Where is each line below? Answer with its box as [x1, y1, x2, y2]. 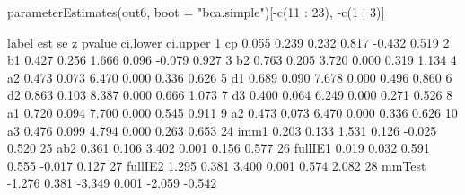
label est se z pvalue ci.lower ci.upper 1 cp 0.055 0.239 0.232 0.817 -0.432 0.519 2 [7, 32, 450, 51]
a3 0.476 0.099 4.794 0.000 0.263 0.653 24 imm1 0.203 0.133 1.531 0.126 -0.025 [7, 120, 437, 139]
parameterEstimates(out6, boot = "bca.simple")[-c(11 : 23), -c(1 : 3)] [7, 3, 385, 21]
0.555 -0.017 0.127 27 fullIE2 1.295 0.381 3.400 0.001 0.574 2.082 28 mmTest [7, 155, 426, 174]
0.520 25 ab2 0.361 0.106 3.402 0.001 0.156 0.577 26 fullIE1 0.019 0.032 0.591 [7, 138, 430, 157]
